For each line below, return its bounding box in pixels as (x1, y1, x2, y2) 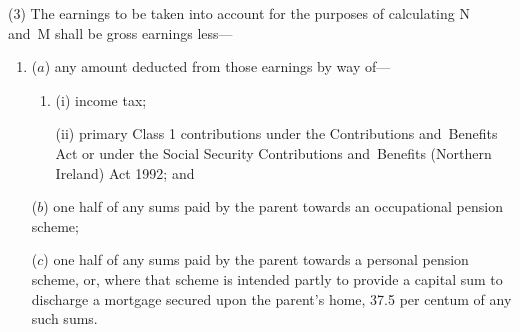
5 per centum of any (388, 288, 512, 309)
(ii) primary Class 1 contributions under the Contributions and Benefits (55, 123, 498, 144)
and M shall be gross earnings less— (8, 22, 233, 43)
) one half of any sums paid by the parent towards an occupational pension (43, 196, 503, 217)
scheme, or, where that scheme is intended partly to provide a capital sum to (31, 268, 503, 289)
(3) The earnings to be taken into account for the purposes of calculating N (8, 3, 470, 23)
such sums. (31, 308, 98, 329)
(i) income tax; (55, 89, 147, 110)
